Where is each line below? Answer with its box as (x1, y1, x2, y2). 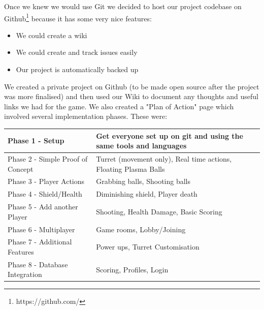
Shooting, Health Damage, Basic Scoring (96, 206, 222, 216)
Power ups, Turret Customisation (96, 241, 200, 252)
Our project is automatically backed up (16, 64, 139, 75)
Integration (8, 269, 42, 280)
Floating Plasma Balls (96, 163, 165, 174)
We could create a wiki (16, 29, 87, 40)
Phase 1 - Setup (8, 135, 64, 146)
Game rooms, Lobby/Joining (96, 224, 186, 234)
